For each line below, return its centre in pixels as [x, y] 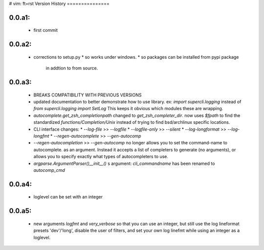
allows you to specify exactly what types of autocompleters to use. [101, 157]
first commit [46, 30]
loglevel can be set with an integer [68, 197]
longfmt [41, 136]
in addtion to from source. [72, 68]
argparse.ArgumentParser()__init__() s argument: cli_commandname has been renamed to [124, 163]
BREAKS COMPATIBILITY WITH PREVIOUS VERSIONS [88, 95]
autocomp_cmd [49, 170]
